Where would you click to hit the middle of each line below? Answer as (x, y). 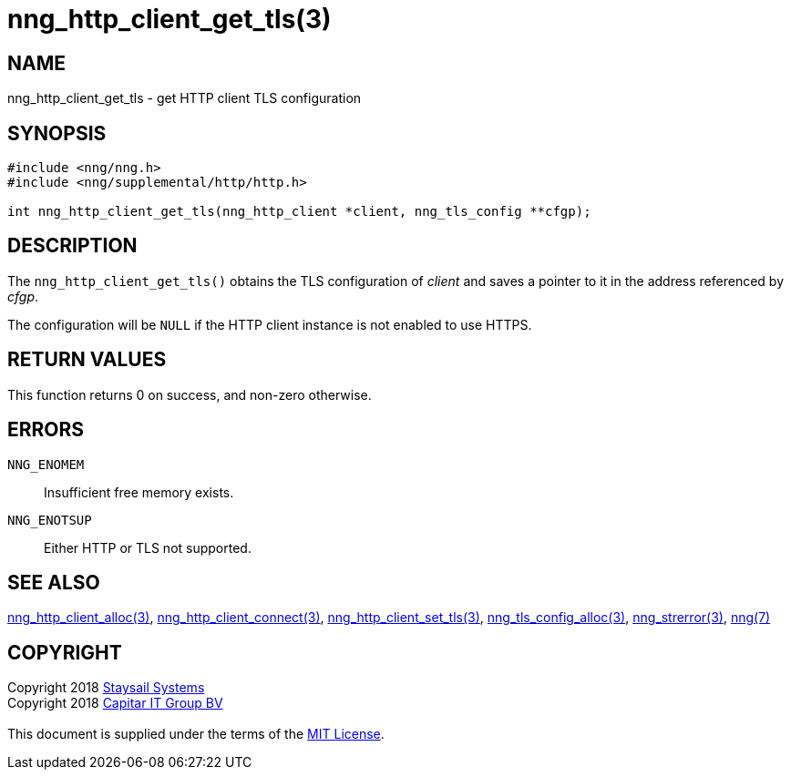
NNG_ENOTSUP (50, 520)
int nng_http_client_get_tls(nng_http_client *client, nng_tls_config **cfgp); (299, 212)
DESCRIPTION (72, 246)
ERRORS (46, 430)
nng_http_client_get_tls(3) (169, 19)
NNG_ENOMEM (46, 464)
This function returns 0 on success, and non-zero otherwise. (190, 394)
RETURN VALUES (87, 360)
